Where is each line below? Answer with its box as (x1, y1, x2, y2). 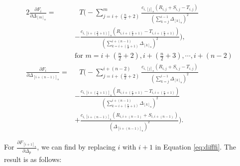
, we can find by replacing (37, 142, 116, 152)
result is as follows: (4, 154, 62, 165)
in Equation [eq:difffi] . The (155, 142, 237, 152)
